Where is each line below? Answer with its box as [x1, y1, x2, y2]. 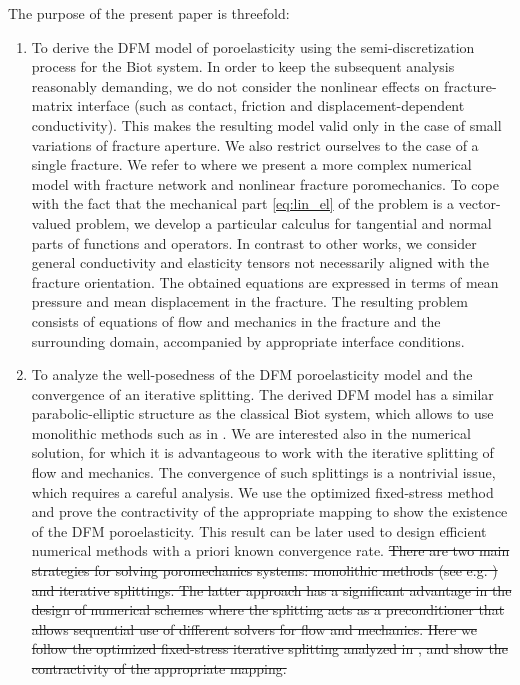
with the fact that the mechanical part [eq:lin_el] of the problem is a [31, 193, 454, 214]
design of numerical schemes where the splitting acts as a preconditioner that [31, 599, 505, 620]
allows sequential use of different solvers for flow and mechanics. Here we [31, 618, 477, 639]
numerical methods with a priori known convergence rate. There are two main [31, 540, 510, 561]
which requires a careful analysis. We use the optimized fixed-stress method [31, 481, 494, 502]
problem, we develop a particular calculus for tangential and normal [75, 212, 492, 233]
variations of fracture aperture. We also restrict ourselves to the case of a [31, 134, 479, 155]
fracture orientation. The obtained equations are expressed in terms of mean [31, 271, 499, 292]
